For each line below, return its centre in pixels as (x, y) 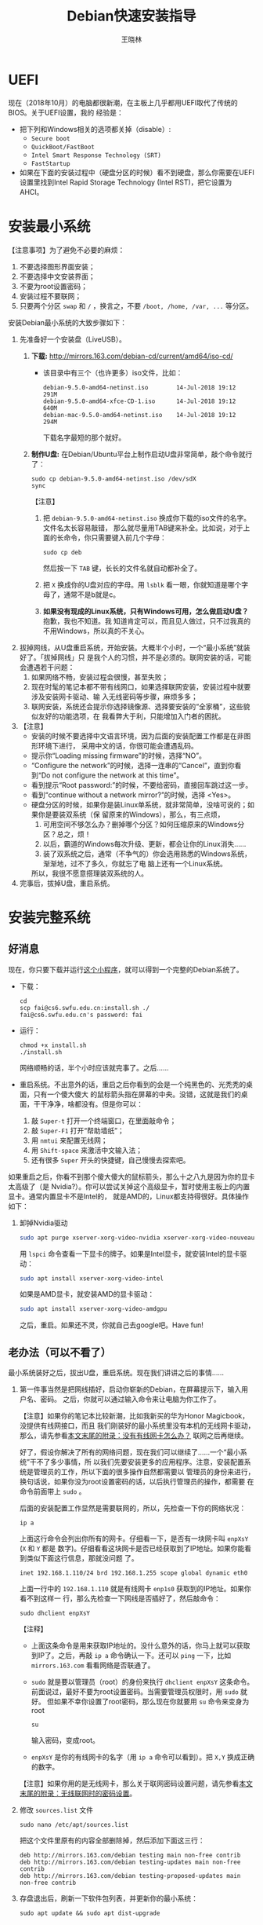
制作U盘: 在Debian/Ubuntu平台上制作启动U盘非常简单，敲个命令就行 (142, 454)
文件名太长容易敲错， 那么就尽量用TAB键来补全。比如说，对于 (143, 528)
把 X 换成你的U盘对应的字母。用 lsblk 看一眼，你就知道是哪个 (142, 584)
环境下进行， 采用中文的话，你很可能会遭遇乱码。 (118, 745)
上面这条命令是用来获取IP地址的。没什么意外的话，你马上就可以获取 (141, 1645)
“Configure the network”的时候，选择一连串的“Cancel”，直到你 (133, 765)
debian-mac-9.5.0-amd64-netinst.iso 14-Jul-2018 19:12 (139, 415)
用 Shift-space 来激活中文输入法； (87, 1150)
